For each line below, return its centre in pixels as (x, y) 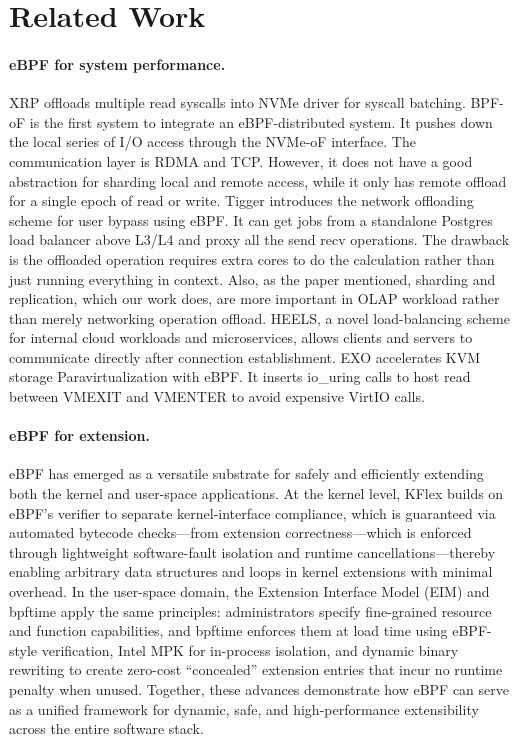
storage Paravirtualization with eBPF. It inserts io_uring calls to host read (240, 376)
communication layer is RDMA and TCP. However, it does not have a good (241, 160)
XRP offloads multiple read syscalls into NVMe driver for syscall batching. (237, 102)
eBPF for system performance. (117, 63)
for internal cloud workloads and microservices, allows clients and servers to (241, 337)
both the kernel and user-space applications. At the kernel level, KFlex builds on (256, 493)
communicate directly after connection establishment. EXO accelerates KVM (245, 356)
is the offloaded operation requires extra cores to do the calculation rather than (252, 258)
